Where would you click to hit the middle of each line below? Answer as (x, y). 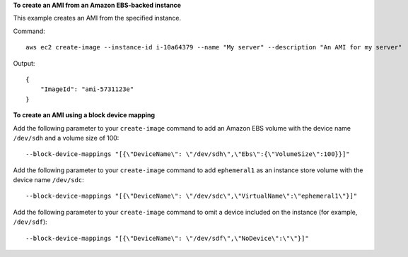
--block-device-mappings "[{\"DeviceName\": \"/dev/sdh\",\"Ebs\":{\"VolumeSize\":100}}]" (188, 154)
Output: (24, 63)
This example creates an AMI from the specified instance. (97, 18)
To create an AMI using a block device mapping (84, 115)
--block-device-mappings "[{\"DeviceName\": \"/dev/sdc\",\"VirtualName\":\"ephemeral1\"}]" (192, 196)
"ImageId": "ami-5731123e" (87, 89)
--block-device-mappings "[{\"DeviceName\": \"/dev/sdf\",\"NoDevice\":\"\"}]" (167, 238)
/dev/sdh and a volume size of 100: (66, 138)
